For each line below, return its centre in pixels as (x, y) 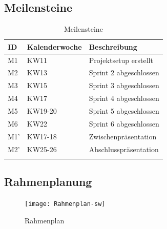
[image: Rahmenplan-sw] (65, 204)
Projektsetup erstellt (121, 60)
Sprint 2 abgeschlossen (124, 72)
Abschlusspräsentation (124, 149)
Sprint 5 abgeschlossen (124, 111)
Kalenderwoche (54, 46)
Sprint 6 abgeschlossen (124, 123)
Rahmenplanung (48, 182)
